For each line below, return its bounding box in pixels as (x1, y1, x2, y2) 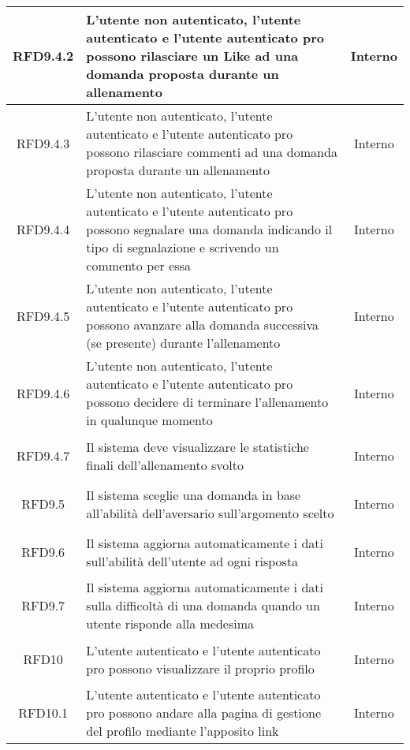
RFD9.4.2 (13, 47, 74, 65)
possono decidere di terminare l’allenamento (86, 393, 329, 411)
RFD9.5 (21, 494, 65, 513)
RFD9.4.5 (16, 306, 70, 325)
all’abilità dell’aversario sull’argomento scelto (86, 503, 334, 522)
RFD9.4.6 (16, 383, 70, 402)
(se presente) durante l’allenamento (86, 334, 281, 352)
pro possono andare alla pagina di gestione (86, 703, 322, 722)
